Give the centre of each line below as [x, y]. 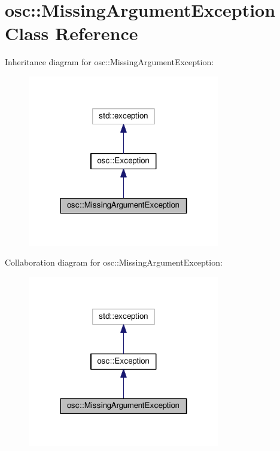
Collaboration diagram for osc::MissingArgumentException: [114, 262]
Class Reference [71, 33]
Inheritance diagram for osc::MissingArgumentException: [109, 62]
